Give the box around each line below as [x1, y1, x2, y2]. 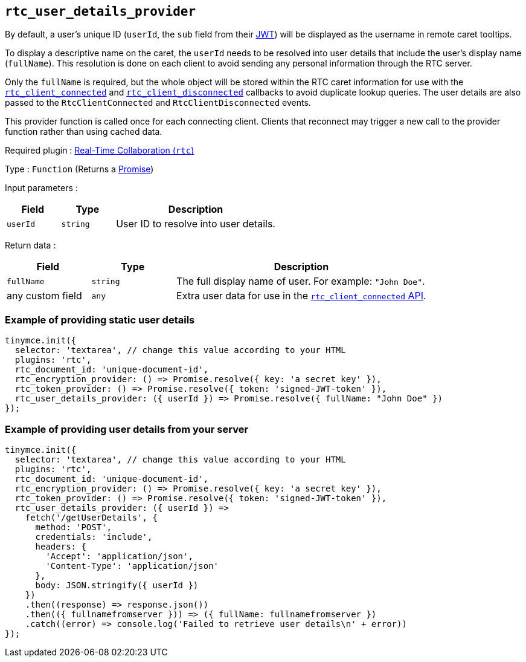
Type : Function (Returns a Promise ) [5, 164, 154, 175]
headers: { [35, 541, 86, 551]
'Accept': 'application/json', [45, 551, 193, 561]
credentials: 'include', [35, 531, 153, 542]
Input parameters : [5, 183, 78, 193]
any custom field [7, 290, 82, 302]
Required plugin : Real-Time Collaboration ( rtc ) [5, 145, 194, 156]
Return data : [5, 240, 56, 251]
